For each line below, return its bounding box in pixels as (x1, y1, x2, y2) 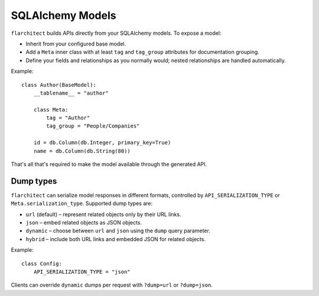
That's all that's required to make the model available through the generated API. (11, 161, 207, 168)
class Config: (21, 260, 62, 267)
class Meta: (33, 106, 69, 113)
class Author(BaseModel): (21, 82, 97, 88)
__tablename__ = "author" (33, 89, 109, 96)
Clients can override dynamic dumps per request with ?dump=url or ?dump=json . (11, 281, 213, 289)
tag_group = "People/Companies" (46, 123, 140, 129)
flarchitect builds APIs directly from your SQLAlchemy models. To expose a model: (11, 30, 222, 37)
